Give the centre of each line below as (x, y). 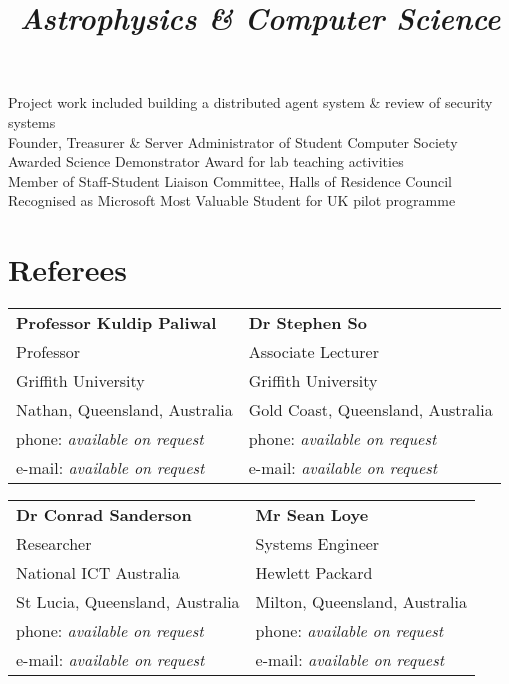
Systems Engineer (317, 544)
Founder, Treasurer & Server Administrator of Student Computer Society (233, 141)
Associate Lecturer (313, 352)
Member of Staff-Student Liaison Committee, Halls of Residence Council (230, 180)
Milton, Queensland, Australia (361, 602)
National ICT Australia (98, 573)
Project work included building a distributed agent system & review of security (250, 102)
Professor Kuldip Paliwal (116, 323)
